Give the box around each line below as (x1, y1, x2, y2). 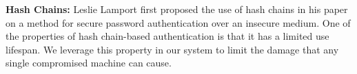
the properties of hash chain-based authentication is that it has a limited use (6, 29, 329, 43)
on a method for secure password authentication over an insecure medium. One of (6, 15, 351, 29)
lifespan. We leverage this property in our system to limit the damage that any (6, 42, 339, 56)
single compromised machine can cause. (6, 56, 172, 70)
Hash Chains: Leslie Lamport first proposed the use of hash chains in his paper (6, 2, 348, 16)
